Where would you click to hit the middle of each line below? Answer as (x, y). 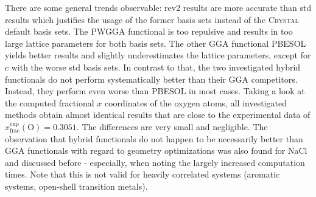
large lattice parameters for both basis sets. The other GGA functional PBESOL (156, 43)
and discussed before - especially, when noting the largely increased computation (155, 162)
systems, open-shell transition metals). (76, 186)
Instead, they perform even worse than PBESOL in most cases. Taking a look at (155, 91)
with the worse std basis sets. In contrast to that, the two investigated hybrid (156, 67)
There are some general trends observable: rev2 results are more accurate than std (158, 7)
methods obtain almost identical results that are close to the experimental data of (158, 115)
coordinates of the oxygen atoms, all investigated (196, 102)
